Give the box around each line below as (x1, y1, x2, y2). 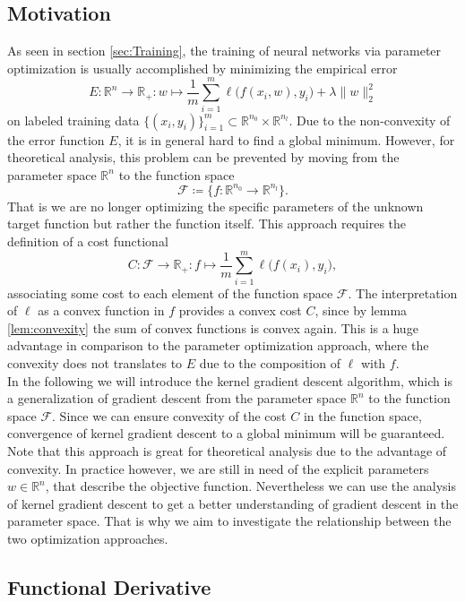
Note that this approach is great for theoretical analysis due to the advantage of (7, 442, 447, 460)
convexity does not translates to (7, 354, 183, 373)
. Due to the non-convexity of (288, 110, 451, 129)
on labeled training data (7, 110, 140, 129)
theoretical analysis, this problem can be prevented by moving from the (7, 148, 400, 167)
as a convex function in (38, 301, 165, 320)
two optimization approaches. (7, 529, 168, 548)
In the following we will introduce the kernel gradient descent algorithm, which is (7, 371, 452, 390)
